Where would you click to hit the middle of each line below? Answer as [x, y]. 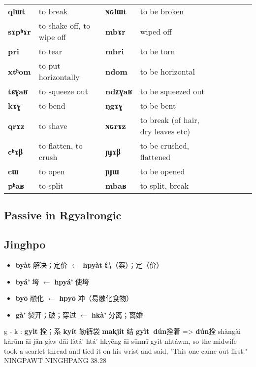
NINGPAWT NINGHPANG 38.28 [55, 360]
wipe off [52, 37]
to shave [53, 125]
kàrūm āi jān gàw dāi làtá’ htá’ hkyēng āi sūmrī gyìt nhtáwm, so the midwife [120, 341]
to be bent [158, 105]
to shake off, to [64, 25]
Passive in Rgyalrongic [63, 215]
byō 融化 [30, 298]
